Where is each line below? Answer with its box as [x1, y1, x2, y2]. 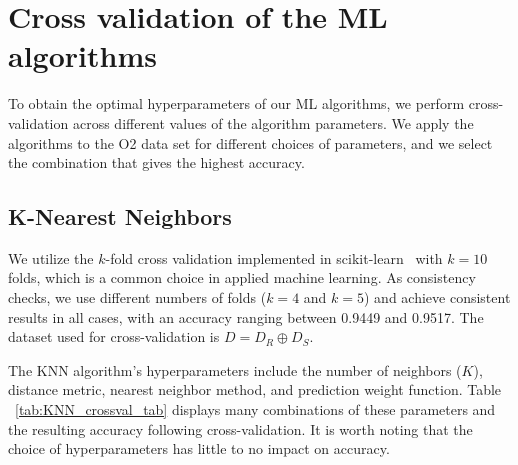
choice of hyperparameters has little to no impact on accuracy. [8, 438, 390, 459]
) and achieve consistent [364, 287, 511, 308]
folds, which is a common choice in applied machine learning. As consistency [8, 267, 476, 288]
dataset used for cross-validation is [8, 326, 220, 347]
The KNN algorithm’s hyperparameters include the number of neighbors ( [8, 359, 462, 380]
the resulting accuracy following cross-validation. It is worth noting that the [8, 418, 473, 439]
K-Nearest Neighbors [8, 201, 232, 232]
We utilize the [8, 247, 94, 268]
